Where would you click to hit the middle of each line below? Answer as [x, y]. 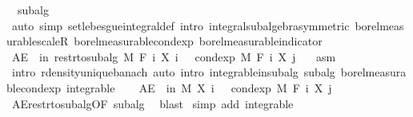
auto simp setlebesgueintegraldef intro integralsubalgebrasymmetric [180, 25]
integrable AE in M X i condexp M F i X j [199, 87]
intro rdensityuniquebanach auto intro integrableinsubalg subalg [173, 72]
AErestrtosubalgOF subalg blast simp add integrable [152, 103]
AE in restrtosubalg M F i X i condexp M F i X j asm [174, 56]
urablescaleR [38, 41]
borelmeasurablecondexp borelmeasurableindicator [198, 41]
